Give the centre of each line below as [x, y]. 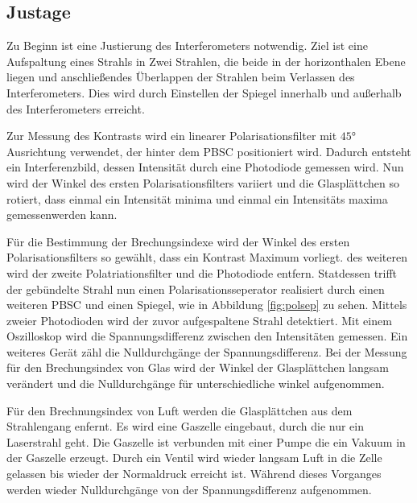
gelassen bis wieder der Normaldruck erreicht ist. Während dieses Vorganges [194, 474]
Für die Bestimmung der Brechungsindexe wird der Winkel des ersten [178, 241]
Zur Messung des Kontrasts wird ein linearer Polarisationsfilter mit [172, 136]
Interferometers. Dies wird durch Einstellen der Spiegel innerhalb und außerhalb [204, 92]
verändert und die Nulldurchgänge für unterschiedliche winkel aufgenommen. [196, 383]
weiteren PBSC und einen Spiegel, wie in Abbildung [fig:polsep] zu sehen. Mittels [207, 305]
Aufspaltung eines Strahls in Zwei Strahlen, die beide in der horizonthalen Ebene [206, 61]
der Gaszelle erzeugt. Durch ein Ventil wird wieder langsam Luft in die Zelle [194, 458]
